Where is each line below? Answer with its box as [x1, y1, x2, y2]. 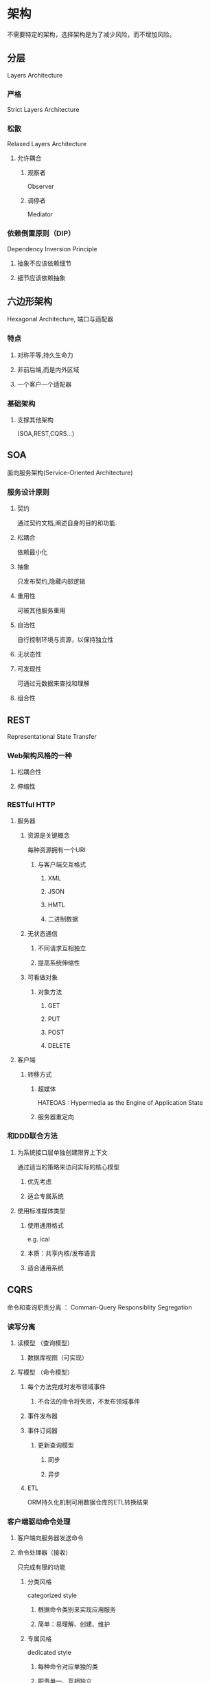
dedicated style [27, 1649, 72, 1657]
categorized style [27, 1591, 77, 1600]
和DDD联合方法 [7, 1131, 58, 1141]
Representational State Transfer [7, 732, 97, 740]
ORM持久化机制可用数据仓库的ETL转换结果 [27, 1498, 149, 1506]
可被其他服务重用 [16, 606, 66, 615]
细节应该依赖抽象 [16, 273, 66, 282]
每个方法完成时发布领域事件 [27, 1382, 106, 1390]
